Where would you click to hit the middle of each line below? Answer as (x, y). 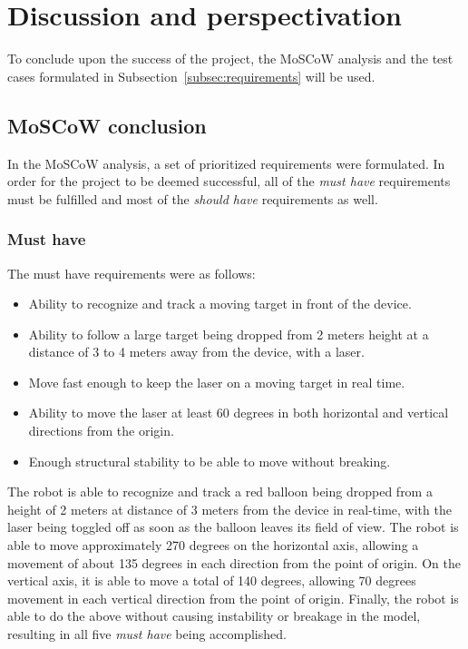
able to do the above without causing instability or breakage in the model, (214, 616)
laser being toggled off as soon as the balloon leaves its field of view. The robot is (233, 527)
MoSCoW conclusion (107, 125)
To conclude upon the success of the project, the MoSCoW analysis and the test (230, 59)
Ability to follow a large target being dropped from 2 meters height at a (229, 334)
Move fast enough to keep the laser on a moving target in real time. (217, 382)
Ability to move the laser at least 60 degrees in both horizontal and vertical (239, 413)
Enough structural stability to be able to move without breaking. (210, 461)
